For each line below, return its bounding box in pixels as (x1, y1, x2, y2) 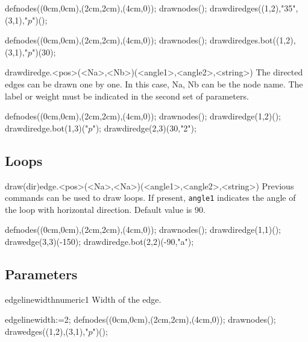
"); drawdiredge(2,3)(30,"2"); (92, 121, 196, 134)
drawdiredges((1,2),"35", (210, 2, 298, 14)
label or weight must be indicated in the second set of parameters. (5, 89, 249, 102)
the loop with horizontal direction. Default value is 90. (5, 203, 206, 215)
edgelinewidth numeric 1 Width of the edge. (5, 293, 162, 305)
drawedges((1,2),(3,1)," (5, 325, 89, 337)
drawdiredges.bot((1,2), (210, 34, 296, 46)
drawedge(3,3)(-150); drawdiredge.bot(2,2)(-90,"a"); (5, 235, 194, 247)
